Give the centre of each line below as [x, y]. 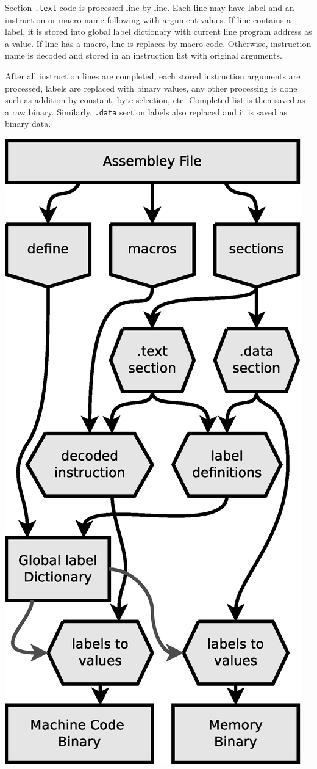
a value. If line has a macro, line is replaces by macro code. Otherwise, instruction [158, 43]
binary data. [28, 124]
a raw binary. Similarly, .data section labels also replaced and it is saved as [146, 111]
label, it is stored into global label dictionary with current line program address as [158, 31]
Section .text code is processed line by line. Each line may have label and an [150, 7]
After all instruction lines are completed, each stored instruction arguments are [153, 76]
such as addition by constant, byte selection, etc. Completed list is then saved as [155, 100]
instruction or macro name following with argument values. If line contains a [148, 19]
